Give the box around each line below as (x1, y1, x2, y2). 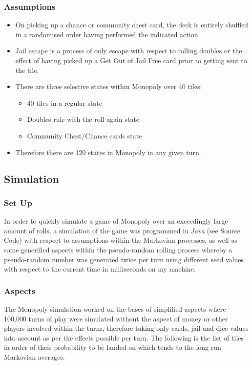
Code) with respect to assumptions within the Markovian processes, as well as (4, 235, 237, 245)
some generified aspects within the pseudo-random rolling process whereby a (4, 244, 232, 254)
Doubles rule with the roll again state (27, 114, 140, 124)
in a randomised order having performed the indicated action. (15, 29, 200, 39)
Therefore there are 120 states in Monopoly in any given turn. (15, 147, 201, 157)
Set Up (4, 196, 32, 208)
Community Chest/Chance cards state (27, 130, 142, 140)
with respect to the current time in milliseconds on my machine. (4, 264, 196, 274)
